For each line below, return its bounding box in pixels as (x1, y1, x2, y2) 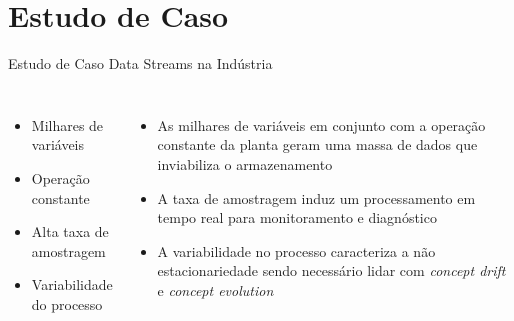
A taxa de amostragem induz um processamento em (157, 187, 476, 208)
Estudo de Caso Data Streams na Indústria (8, 53, 273, 74)
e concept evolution (157, 279, 274, 300)
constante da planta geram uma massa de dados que (157, 134, 478, 155)
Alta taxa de (31, 221, 109, 242)
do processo (31, 293, 103, 314)
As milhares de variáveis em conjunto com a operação (157, 114, 486, 135)
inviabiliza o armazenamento (157, 153, 333, 174)
